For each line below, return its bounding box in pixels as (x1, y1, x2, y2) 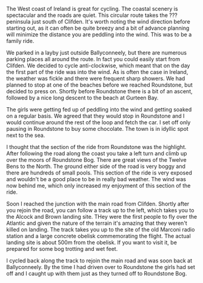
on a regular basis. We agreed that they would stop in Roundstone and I (6, 112, 185, 119)
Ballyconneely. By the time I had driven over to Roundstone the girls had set (6, 264, 196, 270)
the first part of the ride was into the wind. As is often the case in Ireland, (6, 68, 188, 75)
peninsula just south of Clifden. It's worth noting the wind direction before (6, 18, 191, 25)
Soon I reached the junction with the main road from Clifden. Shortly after (6, 200, 190, 207)
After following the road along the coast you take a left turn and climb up (6, 150, 187, 157)
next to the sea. (6, 132, 45, 139)
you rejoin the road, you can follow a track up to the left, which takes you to (6, 207, 195, 214)
